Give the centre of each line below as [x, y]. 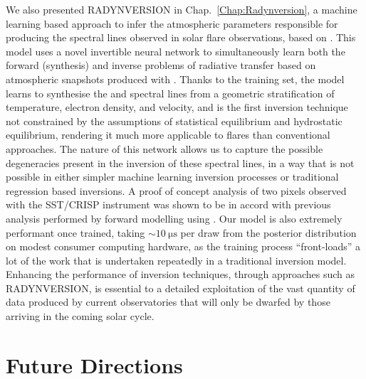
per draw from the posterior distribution [268, 232]
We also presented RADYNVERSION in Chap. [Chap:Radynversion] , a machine [182, 9]
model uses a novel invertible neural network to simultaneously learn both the [176, 51]
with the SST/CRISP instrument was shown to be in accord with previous [168, 204]
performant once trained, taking [75, 232]
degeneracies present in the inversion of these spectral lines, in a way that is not [180, 162]
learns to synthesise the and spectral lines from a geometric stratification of [170, 93]
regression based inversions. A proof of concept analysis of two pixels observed [176, 190]
